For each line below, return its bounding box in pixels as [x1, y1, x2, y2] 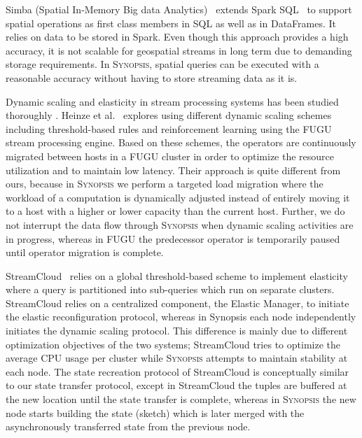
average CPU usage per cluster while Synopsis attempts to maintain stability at [6, 351, 348, 365]
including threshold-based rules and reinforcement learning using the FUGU [6, 121, 332, 136]
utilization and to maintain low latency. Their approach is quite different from [6, 162, 341, 177]
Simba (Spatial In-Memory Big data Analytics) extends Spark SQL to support [6, 2, 352, 16]
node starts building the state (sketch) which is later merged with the [6, 405, 305, 420]
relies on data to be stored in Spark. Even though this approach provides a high [6, 29, 349, 44]
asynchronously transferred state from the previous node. [6, 419, 251, 434]
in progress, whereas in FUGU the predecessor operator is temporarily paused [6, 231, 340, 246]
